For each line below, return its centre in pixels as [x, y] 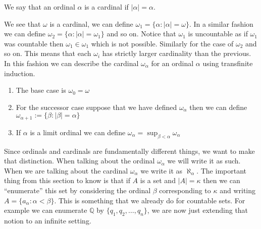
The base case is [41, 90]
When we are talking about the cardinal [66, 170]
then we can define [218, 107]
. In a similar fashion [221, 23]
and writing [238, 190]
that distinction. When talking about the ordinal [80, 161]
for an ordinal [172, 63]
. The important [221, 170]
